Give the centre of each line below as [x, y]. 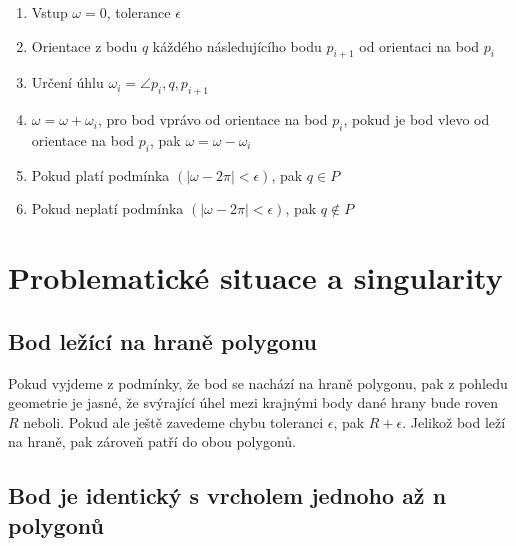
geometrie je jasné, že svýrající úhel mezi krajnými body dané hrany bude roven [253, 402]
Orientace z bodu [84, 45]
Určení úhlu [67, 82]
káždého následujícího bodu [237, 45]
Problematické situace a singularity [255, 277]
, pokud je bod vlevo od [416, 119]
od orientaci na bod [419, 45]
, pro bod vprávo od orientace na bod [212, 119]
